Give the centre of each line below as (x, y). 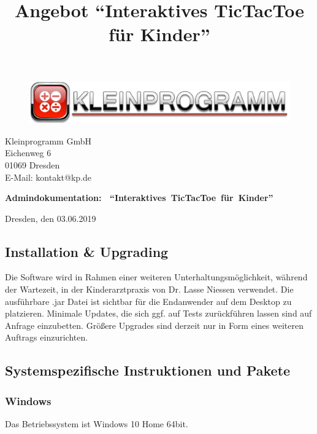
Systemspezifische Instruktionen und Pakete (148, 370)
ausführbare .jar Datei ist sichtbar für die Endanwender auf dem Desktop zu (148, 301)
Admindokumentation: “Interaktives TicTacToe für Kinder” (139, 198)
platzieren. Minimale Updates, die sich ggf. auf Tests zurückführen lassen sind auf (158, 313)
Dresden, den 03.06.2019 (51, 218)
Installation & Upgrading (87, 251)
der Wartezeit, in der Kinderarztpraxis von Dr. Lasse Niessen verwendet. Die (149, 289)
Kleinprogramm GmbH (48, 140)
